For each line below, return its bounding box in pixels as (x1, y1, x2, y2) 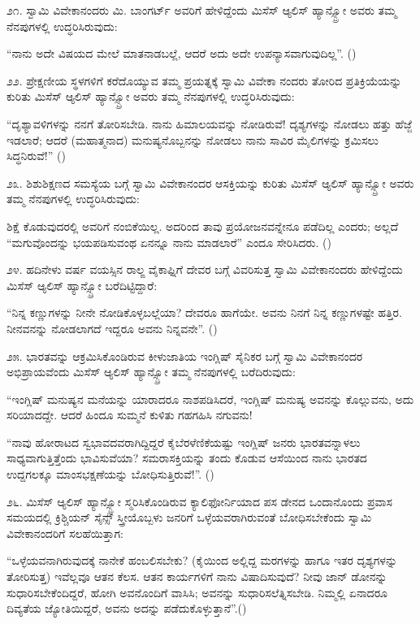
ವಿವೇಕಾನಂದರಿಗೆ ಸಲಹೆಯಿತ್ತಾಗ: (6, 524, 123, 541)
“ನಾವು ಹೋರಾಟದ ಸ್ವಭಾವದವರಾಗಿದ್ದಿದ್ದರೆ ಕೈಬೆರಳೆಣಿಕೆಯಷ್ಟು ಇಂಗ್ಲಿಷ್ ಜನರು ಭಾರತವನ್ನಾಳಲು (6, 433, 361, 450)
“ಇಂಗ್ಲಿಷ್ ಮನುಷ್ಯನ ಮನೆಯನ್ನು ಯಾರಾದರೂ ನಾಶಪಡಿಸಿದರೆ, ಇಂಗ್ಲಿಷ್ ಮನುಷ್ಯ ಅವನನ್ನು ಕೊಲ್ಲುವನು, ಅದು (6, 390, 414, 407)
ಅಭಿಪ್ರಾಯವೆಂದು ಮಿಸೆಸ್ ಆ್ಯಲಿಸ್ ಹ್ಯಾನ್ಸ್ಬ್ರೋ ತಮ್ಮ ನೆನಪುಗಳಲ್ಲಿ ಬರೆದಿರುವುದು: (6, 363, 296, 380)
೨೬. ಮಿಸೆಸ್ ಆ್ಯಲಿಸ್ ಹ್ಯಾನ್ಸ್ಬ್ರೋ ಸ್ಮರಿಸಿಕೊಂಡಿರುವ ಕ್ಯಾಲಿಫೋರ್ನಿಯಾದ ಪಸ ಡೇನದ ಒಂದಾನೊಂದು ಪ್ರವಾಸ (6, 492, 392, 509)
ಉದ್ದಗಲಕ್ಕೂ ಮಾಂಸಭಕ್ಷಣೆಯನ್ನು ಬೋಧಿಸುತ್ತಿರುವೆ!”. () (6, 466, 214, 483)
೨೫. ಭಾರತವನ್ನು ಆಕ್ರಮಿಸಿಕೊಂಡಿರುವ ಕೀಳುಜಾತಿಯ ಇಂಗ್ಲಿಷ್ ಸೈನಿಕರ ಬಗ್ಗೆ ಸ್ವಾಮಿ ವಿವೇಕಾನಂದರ (6, 347, 363, 364)
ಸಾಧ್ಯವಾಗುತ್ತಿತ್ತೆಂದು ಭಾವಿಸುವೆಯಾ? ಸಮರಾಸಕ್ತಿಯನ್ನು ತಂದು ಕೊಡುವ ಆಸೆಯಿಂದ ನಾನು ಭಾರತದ (6, 449, 367, 466)
